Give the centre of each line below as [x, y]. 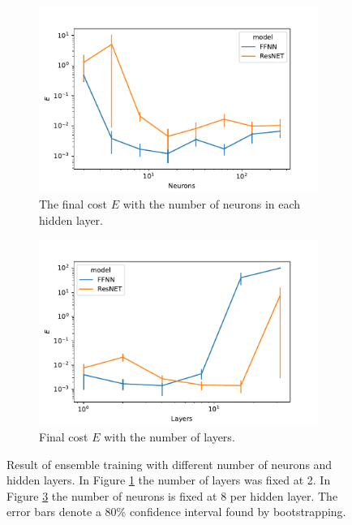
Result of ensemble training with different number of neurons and [170, 464]
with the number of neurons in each [212, 203]
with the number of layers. [170, 437]
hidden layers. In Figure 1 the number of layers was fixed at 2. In [169, 480]
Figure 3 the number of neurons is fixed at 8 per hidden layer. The [172, 495]
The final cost [73, 203]
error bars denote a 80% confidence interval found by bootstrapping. [176, 512]
